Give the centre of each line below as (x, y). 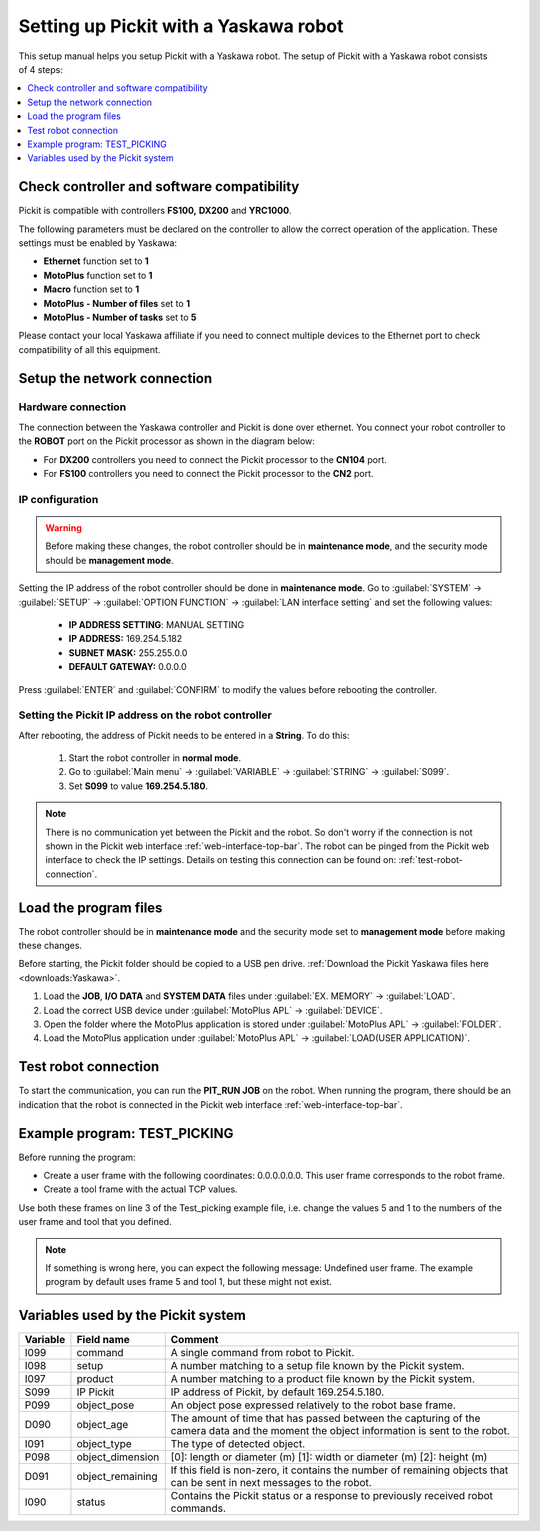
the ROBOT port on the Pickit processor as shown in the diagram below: (166, 441)
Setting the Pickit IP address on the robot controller (145, 715)
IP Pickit (95, 1392)
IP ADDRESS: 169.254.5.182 (125, 639)
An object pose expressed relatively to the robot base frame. (313, 1405)
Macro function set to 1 (91, 289)
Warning (63, 527)
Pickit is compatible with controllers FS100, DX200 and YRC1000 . (155, 211)
